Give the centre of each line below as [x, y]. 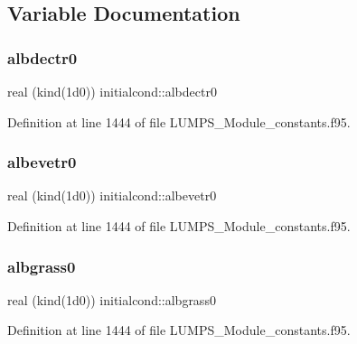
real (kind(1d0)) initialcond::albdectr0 [112, 91]
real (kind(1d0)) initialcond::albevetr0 [112, 195]
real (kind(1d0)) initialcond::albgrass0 [112, 299]
